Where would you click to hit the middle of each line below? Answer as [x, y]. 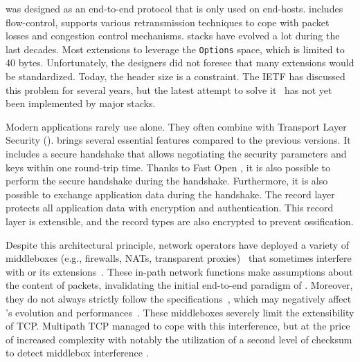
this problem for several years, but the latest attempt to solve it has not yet [169, 89]
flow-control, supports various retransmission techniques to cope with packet [168, 22]
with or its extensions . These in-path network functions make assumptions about [179, 271]
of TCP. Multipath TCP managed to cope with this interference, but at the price [178, 326]
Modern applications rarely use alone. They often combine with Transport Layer [176, 126]
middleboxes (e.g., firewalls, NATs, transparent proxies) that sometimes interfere [179, 258]
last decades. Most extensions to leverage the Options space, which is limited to [175, 49]
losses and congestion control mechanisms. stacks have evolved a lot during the [173, 36]
